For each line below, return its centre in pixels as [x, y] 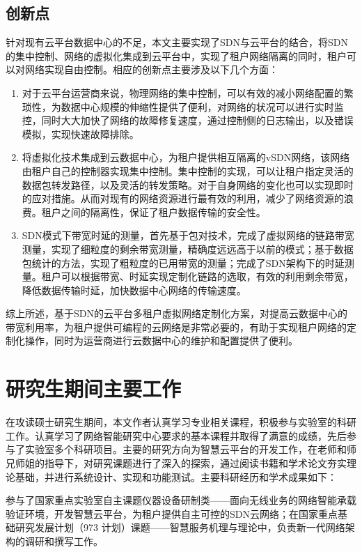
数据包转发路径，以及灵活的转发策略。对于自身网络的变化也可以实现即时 [188, 184]
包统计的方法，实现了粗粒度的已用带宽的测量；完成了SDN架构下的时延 [183, 262]
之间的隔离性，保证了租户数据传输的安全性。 [163, 212]
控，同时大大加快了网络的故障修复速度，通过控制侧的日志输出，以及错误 [188, 120]
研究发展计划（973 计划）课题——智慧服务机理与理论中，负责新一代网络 [180, 527]
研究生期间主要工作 [94, 389]
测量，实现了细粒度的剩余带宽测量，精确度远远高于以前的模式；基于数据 [188, 248]
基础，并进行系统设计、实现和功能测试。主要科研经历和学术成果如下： [176, 476]
